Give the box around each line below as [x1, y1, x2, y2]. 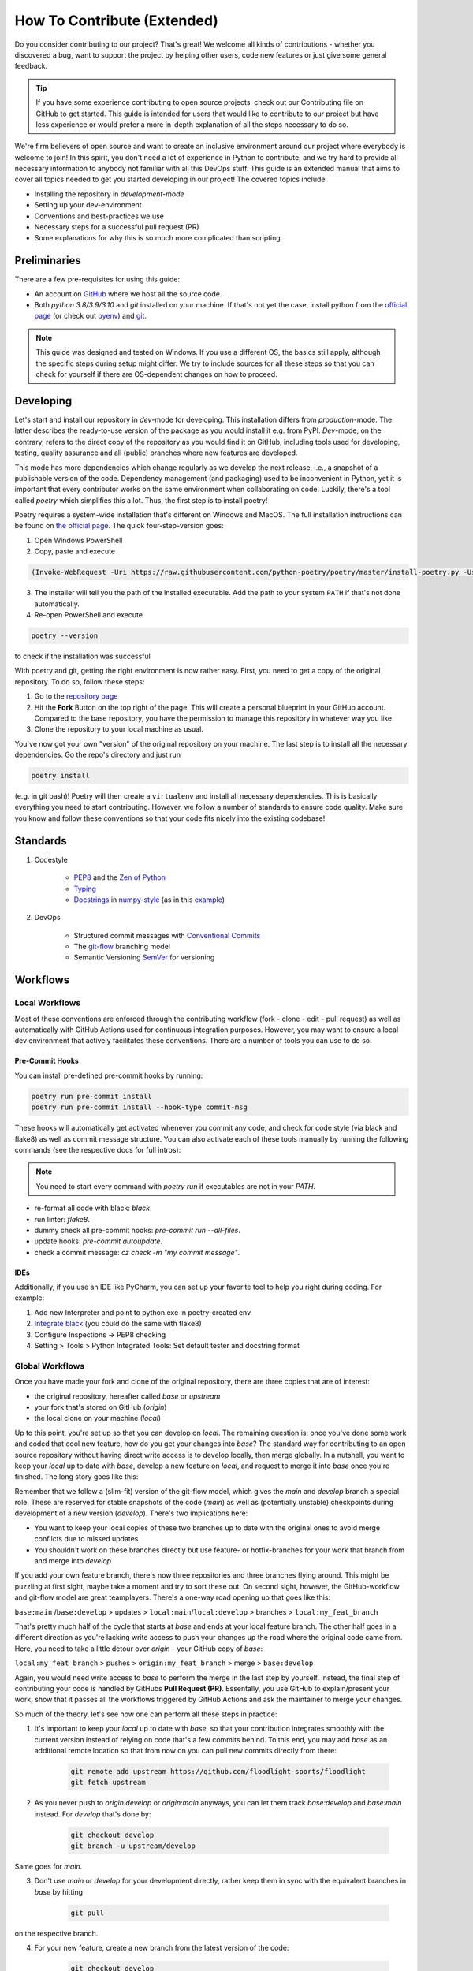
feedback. [14, 61, 47, 71]
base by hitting [34, 1887, 83, 1896]
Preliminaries [14, 254, 82, 267]
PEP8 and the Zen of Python [73, 873, 166, 882]
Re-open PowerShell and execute [34, 610, 143, 619]
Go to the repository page [34, 691, 118, 701]
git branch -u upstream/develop [70, 1842, 196, 1850]
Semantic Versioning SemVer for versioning [73, 952, 215, 962]
